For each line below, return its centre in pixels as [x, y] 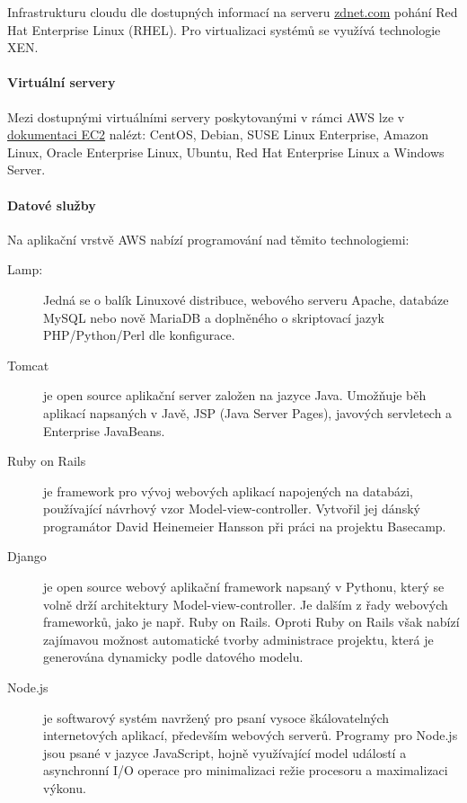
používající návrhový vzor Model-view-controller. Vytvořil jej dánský [232, 509]
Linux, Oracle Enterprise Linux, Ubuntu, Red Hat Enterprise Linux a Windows [226, 152]
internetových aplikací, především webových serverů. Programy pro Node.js [251, 735]
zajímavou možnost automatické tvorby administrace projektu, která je [238, 639]
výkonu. [65, 788]
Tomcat [28, 365]
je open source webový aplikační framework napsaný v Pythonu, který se [244, 587]
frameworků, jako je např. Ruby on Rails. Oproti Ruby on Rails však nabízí [251, 622]
